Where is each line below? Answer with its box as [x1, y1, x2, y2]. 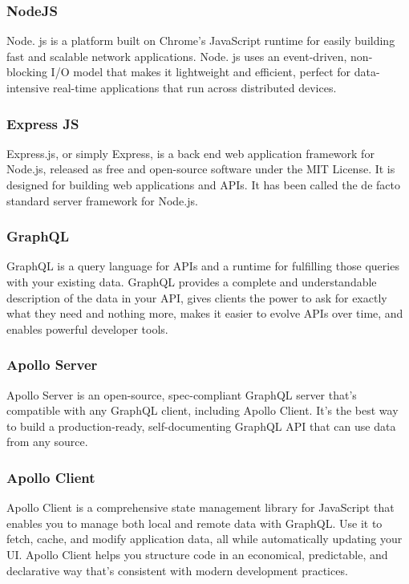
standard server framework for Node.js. [6, 192, 198, 209]
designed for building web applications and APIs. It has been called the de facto [6, 176, 400, 193]
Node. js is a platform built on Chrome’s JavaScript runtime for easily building [6, 32, 395, 49]
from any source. [6, 433, 88, 450]
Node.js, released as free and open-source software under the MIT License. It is [6, 160, 395, 177]
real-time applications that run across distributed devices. [53, 79, 337, 95]
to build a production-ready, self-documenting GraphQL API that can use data [6, 417, 396, 434]
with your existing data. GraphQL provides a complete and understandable [6, 274, 377, 290]
